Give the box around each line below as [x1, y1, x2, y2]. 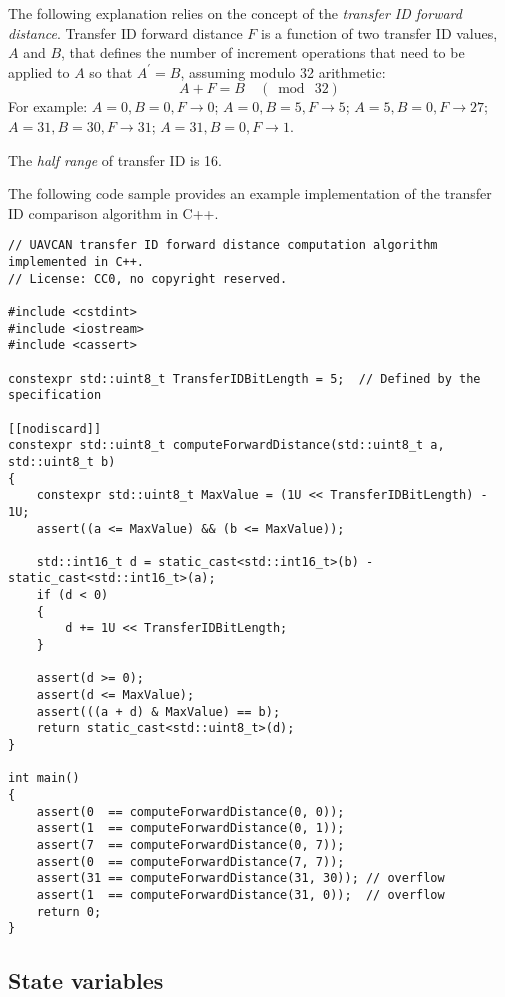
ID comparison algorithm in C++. [8, 202, 219, 223]
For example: [8, 96, 88, 117]
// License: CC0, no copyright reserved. [8, 271, 288, 286]
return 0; [36, 904, 102, 919]
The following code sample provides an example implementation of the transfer [8, 183, 492, 204]
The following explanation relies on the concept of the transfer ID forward [8, 3, 462, 23]
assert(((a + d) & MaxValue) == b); [36, 704, 281, 719]
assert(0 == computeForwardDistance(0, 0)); [36, 804, 345, 819]
